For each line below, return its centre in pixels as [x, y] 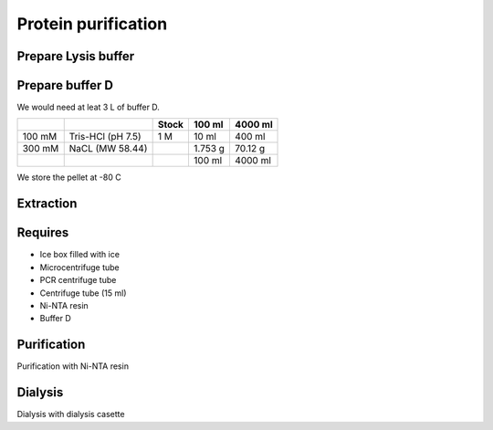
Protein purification [92, 24]
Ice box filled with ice [80, 255]
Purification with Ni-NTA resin [73, 366]
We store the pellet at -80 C [69, 177]
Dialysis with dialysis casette [71, 414]
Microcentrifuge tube [80, 267]
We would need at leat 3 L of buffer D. [88, 107]
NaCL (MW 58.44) [108, 149]
